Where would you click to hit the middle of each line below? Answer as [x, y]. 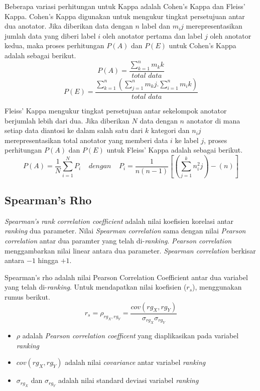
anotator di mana [213, 120]
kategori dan [170, 130]
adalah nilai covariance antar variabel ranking [135, 362]
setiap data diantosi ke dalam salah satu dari [74, 130]
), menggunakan [217, 287]
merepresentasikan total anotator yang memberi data [86, 140]
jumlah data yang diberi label [50, 35]
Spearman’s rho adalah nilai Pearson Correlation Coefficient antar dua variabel [126, 277]
